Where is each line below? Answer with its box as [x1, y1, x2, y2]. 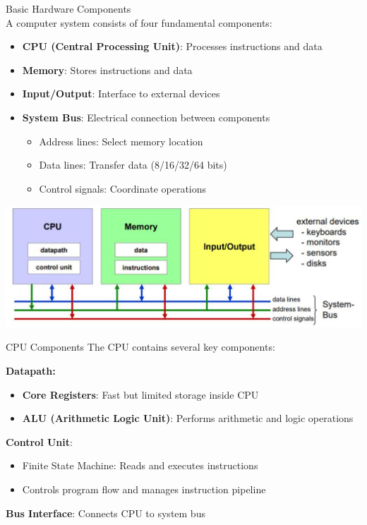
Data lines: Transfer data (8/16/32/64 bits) [39, 157, 227, 172]
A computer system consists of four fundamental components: [6, 15, 272, 30]
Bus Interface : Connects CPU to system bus [6, 505, 205, 520]
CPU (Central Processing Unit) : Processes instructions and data [22, 39, 323, 54]
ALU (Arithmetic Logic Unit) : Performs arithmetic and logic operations [22, 411, 354, 426]
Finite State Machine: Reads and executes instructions [22, 458, 258, 473]
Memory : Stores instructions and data [22, 62, 193, 77]
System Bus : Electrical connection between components [22, 109, 270, 124]
